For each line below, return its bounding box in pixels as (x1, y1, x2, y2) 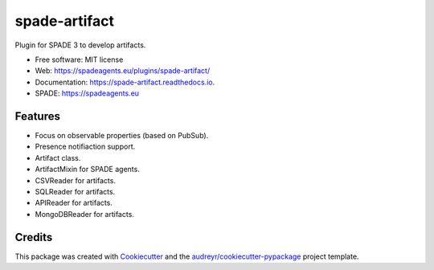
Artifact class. (35, 153, 81, 162)
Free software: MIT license (35, 55, 124, 64)
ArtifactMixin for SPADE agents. (35, 165, 140, 174)
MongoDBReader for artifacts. (35, 209, 134, 219)
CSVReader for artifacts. (35, 175, 117, 185)
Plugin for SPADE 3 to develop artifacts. (14, 40, 146, 50)
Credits (14, 230, 53, 244)
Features (14, 109, 60, 123)
